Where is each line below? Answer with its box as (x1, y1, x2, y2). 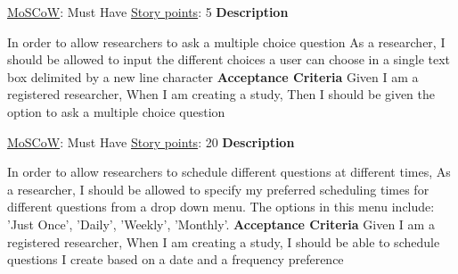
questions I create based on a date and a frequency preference (7, 250, 344, 269)
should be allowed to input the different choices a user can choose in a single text (7, 50, 451, 69)
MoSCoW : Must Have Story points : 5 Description (7, 3, 289, 21)
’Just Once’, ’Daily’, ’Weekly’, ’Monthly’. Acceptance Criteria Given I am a (7, 214, 435, 233)
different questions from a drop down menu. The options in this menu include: (7, 197, 435, 216)
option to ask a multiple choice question (7, 102, 225, 120)
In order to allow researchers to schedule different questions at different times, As (7, 162, 451, 181)
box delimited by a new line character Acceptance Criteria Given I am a (7, 67, 419, 86)
